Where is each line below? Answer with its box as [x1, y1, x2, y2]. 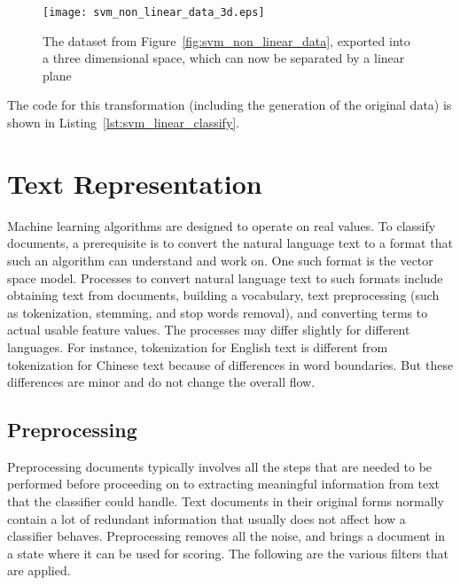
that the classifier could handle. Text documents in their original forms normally [7, 492, 444, 511]
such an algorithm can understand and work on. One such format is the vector [7, 250, 433, 269]
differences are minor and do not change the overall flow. [7, 373, 316, 391]
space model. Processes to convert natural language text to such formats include [7, 268, 443, 287]
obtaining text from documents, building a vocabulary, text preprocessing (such [7, 286, 440, 304]
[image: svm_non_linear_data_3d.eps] [43, 6, 265, 19]
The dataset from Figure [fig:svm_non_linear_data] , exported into [43, 31, 410, 50]
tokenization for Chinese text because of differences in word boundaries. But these [7, 355, 454, 373]
